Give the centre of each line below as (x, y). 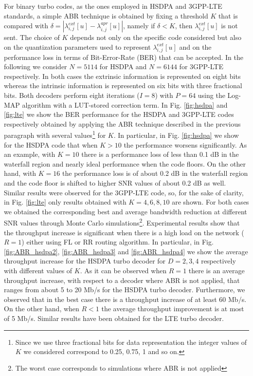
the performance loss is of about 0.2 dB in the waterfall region (155, 173)
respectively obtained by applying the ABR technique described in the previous (122, 123)
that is (228, 15)
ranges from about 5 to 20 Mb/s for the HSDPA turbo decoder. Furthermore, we (125, 290)
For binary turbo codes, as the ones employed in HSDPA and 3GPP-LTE (113, 6)
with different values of (38, 270)
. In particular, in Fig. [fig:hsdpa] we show (176, 135)
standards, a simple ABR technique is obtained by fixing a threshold (106, 15)
